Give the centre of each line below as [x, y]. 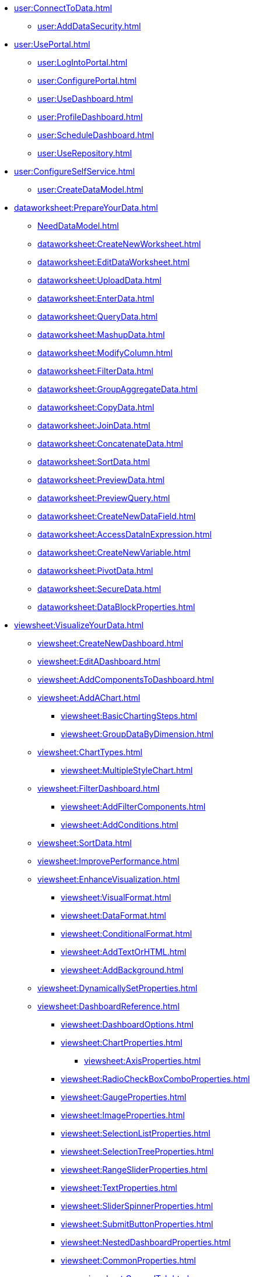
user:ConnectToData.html [63, 8]
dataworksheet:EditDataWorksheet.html [113, 262]
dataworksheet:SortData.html [94, 462]
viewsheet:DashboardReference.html [109, 1006]
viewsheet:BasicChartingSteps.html [129, 716]
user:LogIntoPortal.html [83, 62]
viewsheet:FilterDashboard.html [99, 788]
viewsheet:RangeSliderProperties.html [134, 1170]
